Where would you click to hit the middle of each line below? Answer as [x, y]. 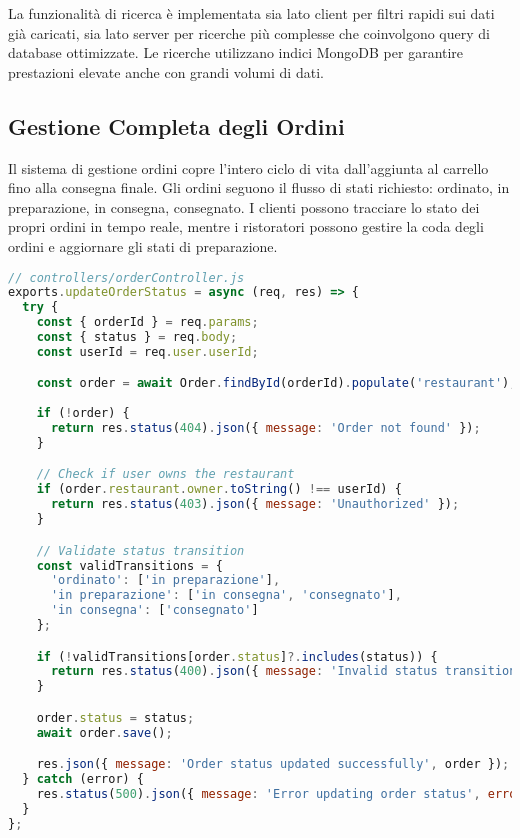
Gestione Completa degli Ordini [176, 125]
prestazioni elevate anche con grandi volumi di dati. [166, 71]
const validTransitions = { [129, 565]
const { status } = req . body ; [137, 337]
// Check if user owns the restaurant [165, 474]
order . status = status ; [115, 717]
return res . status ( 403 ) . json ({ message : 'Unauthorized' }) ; [255, 504]
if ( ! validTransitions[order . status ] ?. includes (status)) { [237, 656]
